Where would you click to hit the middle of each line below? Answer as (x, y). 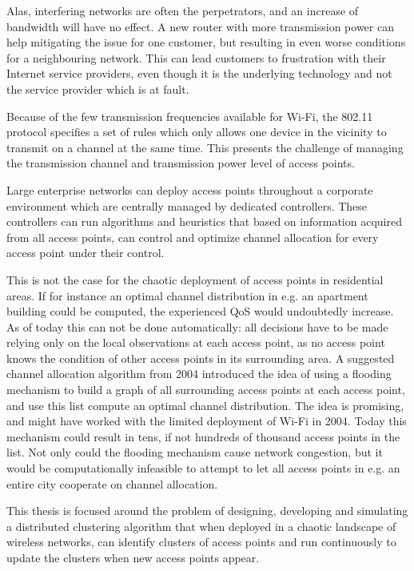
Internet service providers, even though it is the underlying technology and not (199, 73)
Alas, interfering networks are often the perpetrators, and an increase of (183, 10)
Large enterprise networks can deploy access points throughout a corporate (190, 189)
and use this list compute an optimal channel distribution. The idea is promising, (205, 405)
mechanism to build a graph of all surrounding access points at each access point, (206, 390)
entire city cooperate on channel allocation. (112, 483)
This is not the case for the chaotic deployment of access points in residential (195, 279)
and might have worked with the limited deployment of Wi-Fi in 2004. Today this (207, 421)
